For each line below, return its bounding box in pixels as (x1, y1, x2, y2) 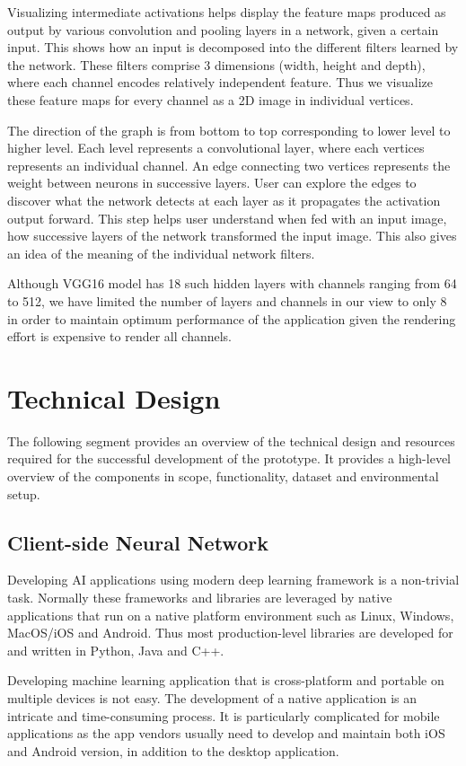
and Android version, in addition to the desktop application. (7, 741, 339, 760)
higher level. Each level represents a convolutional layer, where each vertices (7, 138, 425, 157)
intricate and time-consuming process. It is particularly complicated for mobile (7, 706, 440, 725)
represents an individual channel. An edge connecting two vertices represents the (7, 155, 451, 174)
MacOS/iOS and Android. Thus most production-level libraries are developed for (7, 623, 453, 642)
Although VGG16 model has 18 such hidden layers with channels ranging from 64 (7, 274, 457, 293)
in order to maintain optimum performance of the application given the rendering (7, 309, 456, 328)
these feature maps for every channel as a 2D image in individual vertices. (7, 90, 414, 109)
